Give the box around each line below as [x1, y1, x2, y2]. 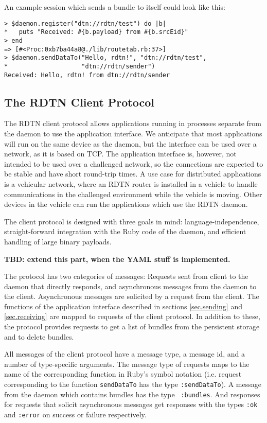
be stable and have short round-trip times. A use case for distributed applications [4, 168, 261, 179]
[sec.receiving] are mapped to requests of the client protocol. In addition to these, [4, 311, 260, 322]
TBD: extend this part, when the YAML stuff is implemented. [4, 253, 230, 264]
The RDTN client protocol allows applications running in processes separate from [4, 118, 261, 129]
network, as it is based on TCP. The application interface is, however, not [4, 148, 237, 159]
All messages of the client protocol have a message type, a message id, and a [4, 348, 245, 359]
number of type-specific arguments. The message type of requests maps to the [4, 358, 250, 369]
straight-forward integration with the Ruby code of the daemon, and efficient [4, 226, 246, 237]
